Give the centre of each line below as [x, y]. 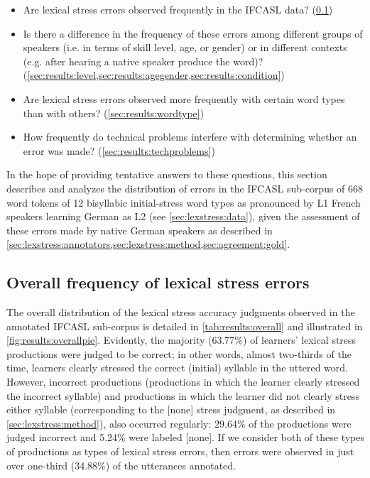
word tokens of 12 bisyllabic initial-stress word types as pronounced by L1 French [184, 202]
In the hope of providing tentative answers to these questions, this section [167, 174]
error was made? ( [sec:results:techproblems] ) [119, 150]
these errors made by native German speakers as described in [140, 230]
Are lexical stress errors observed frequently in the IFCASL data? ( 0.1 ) [178, 9]
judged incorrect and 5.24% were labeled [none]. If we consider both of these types [185, 437]
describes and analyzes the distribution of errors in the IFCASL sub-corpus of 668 [185, 188]
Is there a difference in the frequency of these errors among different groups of [193, 33]
